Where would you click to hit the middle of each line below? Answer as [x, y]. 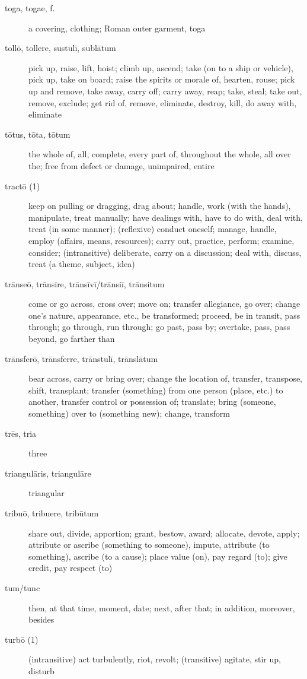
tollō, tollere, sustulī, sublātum [60, 48]
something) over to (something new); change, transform [129, 413]
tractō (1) [23, 185]
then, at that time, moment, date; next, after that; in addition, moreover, [162, 607]
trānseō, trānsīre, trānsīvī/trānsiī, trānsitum [85, 283]
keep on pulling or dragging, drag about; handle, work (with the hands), [160, 206]
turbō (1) [22, 639]
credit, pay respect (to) [71, 568]
